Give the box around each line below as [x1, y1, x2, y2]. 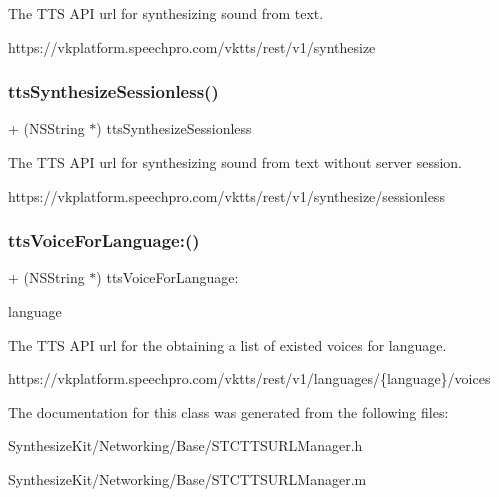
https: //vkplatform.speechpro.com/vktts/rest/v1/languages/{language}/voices [8, 368, 491, 389]
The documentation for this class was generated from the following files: [8, 401, 449, 422]
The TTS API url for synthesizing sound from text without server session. [8, 152, 462, 172]
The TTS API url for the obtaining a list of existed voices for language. [8, 334, 447, 355]
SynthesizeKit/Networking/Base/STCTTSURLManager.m [8, 468, 367, 489]
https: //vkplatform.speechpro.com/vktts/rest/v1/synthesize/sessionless [8, 185, 445, 206]
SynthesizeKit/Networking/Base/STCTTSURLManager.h [8, 435, 363, 456]
